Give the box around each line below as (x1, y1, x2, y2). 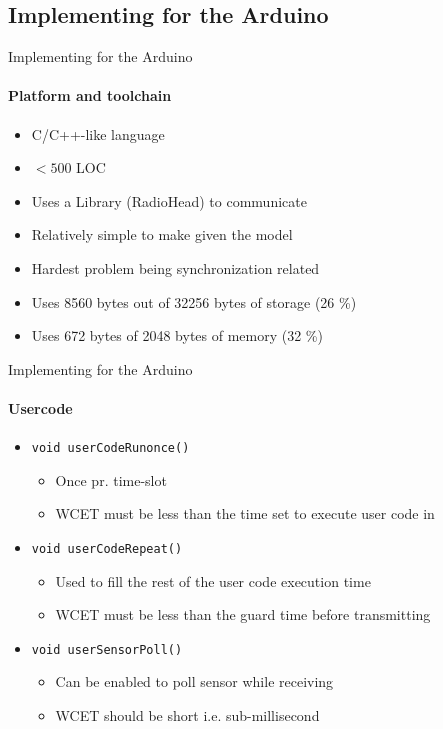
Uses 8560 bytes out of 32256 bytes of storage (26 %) (31, 291, 357, 312)
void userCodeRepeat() (31, 541, 183, 556)
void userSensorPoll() (31, 642, 183, 657)
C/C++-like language (31, 123, 165, 144)
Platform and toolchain (8, 85, 172, 106)
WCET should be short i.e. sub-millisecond (55, 705, 320, 726)
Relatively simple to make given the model (31, 224, 293, 245)
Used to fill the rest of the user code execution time (55, 570, 371, 591)
